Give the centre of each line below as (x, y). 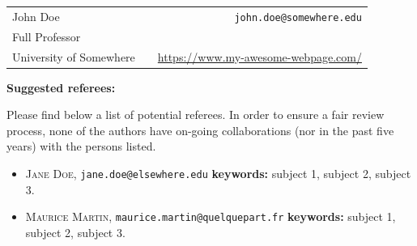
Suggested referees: (61, 87)
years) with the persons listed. (81, 146)
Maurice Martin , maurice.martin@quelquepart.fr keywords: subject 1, (211, 216)
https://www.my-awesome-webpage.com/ (260, 56)
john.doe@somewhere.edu (298, 17)
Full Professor (47, 36)
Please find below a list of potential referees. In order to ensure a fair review (196, 115)
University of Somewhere (74, 56)
